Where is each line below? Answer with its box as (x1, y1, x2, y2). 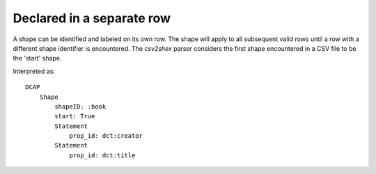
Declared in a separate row (13, 10, 171, 26)
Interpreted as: (13, 67, 56, 75)
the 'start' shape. (13, 54, 62, 63)
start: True (54, 112, 95, 120)
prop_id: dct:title (69, 151, 136, 159)
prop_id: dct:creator (69, 132, 143, 140)
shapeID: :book (54, 102, 107, 111)
